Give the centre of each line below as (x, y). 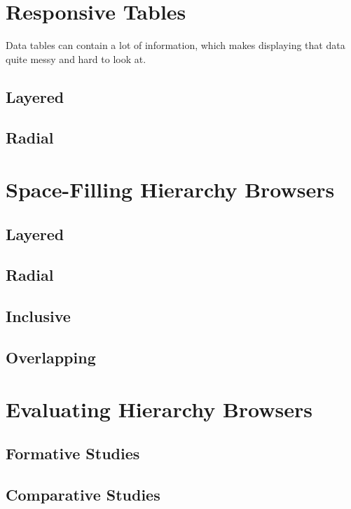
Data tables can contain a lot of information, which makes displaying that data (175, 45)
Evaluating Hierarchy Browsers (159, 409)
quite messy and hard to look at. (76, 58)
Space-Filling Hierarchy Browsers (170, 189)
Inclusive (38, 316)
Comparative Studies (83, 494)
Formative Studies (73, 453)
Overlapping (51, 357)
